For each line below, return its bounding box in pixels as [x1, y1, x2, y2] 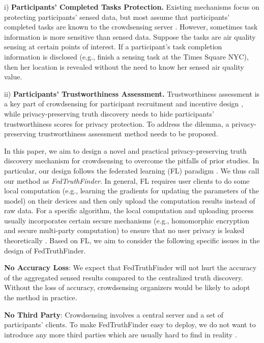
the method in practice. [4, 292, 77, 303]
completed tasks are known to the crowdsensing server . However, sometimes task [4, 21, 258, 32]
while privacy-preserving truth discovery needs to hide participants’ [4, 108, 214, 119]
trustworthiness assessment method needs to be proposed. [38, 128, 218, 139]
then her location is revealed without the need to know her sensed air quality [4, 61, 244, 72]
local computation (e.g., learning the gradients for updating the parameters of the [4, 185, 259, 196]
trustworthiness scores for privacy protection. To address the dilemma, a [4, 118, 229, 129]
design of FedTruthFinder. [4, 245, 86, 255]
